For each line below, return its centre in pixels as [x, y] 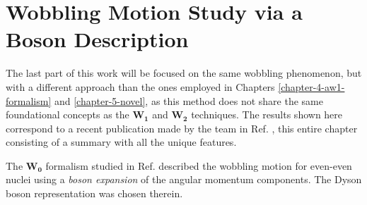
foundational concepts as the [68, 114]
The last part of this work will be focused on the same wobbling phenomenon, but [184, 73]
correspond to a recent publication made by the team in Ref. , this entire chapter [182, 128]
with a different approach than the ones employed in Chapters [140, 86]
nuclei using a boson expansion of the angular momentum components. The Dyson [184, 179]
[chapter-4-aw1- [311, 86]
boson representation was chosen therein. [94, 193]
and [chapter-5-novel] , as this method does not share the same [188, 100]
